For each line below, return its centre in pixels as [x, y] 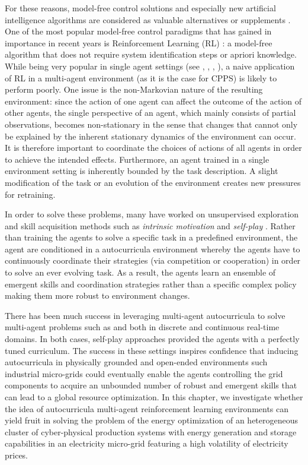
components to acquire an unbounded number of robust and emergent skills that [151, 385]
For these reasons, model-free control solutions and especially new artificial [140, 8]
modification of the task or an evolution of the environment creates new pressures [153, 182]
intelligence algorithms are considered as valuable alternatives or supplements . [148, 19]
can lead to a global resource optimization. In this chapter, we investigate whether [154, 397]
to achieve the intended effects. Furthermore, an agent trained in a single [137, 159]
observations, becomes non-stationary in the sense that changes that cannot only [151, 124]
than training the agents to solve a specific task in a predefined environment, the [151, 237]
